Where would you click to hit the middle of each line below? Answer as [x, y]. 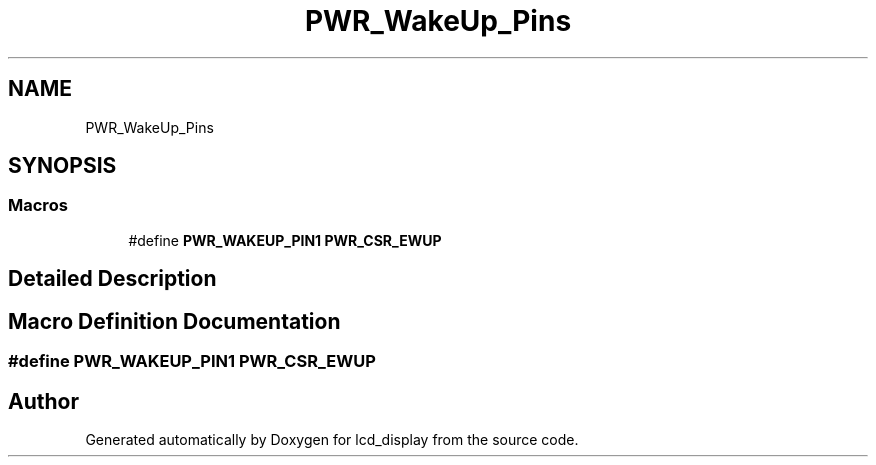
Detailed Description [112, 279]
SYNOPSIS [62, 166]
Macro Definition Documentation [174, 321]
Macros [38, 205]
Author [43, 401]
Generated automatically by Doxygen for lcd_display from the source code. [332, 439]
